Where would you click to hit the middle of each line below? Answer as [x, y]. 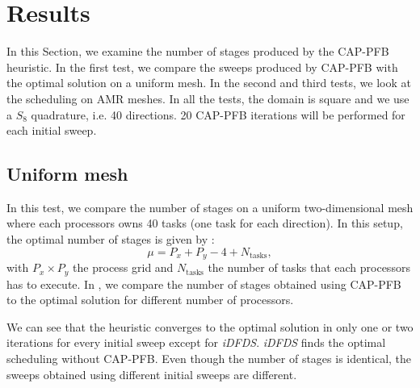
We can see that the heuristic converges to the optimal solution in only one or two [210, 326]
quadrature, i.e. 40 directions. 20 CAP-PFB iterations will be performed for [218, 114]
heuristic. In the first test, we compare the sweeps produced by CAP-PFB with [202, 67]
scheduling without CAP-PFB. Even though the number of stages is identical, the [209, 358]
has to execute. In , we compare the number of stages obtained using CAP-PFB [204, 284]
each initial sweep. [52, 130]
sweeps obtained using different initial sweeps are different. [152, 374]
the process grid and [123, 267]
